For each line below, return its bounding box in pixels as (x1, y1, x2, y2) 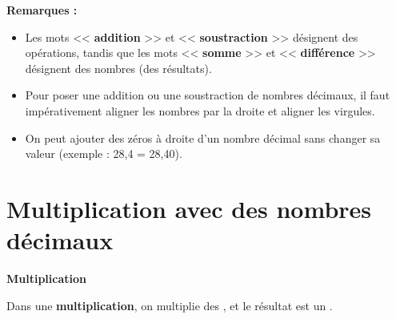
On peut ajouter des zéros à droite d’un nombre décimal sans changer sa (25, 129, 381, 146)
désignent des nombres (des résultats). (25, 59, 212, 76)
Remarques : (6, 2, 78, 18)
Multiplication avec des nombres (6, 192, 372, 224)
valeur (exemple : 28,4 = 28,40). (25, 145, 182, 162)
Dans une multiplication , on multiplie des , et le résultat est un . (6, 297, 333, 313)
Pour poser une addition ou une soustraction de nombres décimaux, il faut (25, 87, 390, 103)
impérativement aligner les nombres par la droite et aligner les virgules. (25, 102, 375, 119)
